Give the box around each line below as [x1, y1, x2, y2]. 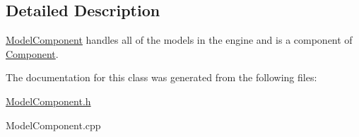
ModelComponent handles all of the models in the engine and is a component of [6, 32, 353, 47]
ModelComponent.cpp [6, 117, 101, 132]
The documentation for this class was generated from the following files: [6, 70, 317, 85]
